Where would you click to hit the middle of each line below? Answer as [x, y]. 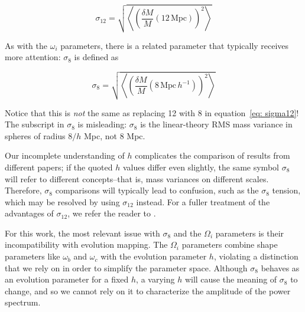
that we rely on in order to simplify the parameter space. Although [126, 267]
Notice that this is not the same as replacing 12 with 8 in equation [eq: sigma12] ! [152, 112]
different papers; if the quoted [59, 167]
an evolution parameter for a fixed [67, 279]
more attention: [33, 57]
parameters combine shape [230, 244]
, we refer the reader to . [112, 213]
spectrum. [23, 302]
